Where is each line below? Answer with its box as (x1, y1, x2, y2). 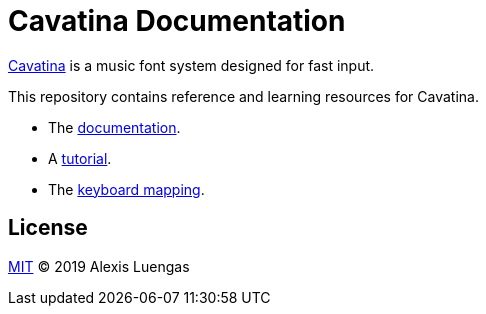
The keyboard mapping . (48, 180, 205, 198)
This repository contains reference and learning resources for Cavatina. (8, 87, 479, 105)
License (8, 215, 88, 241)
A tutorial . (48, 149, 112, 167)
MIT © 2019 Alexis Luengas (8, 257, 190, 275)
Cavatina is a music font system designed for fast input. (8, 56, 375, 74)
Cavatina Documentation (8, 4, 346, 38)
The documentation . (48, 118, 181, 136)
